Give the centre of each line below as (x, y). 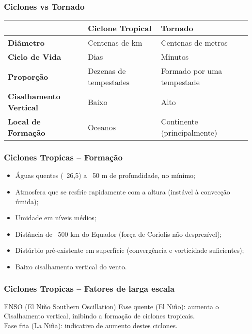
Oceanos (102, 127)
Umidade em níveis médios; (56, 218)
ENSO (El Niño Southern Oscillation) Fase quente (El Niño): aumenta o (111, 306)
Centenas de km (115, 43)
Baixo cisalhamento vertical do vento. (71, 266)
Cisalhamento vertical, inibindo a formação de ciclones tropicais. (99, 316)
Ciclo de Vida (34, 57)
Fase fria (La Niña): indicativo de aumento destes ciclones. (91, 325)
